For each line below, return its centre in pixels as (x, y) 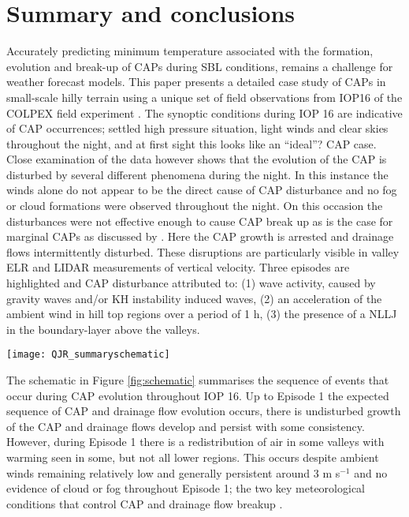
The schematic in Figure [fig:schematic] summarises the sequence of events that (198, 380)
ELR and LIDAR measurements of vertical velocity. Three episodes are (178, 267)
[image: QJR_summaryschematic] (88, 355)
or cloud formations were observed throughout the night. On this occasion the (195, 206)
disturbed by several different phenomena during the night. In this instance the (197, 174)
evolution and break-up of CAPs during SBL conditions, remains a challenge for (200, 66)
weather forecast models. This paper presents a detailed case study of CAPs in (196, 82)
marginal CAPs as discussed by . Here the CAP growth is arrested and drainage (200, 236)
